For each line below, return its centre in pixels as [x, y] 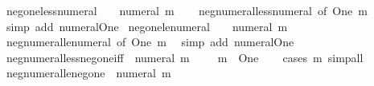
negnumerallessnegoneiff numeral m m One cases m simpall [185, 57]
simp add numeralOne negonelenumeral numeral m [147, 26]
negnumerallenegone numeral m [88, 73]
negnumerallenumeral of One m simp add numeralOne [150, 42]
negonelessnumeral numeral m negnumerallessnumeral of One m [187, 10]
